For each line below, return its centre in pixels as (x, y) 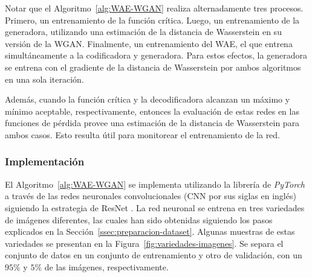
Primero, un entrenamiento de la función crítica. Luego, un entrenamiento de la (152, 20)
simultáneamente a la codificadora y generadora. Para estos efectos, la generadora (156, 55)
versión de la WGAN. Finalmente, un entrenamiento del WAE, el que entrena (149, 43)
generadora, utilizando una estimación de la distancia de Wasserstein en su (143, 32)
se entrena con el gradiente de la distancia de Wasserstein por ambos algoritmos (153, 67)
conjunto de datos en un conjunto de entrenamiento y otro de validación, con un (154, 255)
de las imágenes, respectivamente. (106, 266)
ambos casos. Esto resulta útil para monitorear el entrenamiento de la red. (143, 134)
